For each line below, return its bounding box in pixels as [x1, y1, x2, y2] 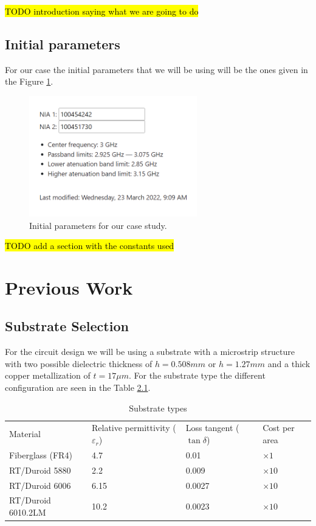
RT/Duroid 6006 [9, 479, 71, 491]
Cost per [263, 421, 295, 434]
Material [9, 427, 41, 440]
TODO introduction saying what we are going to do [5, 5, 199, 17]
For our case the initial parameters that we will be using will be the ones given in [5, 63, 308, 75]
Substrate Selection [5, 317, 129, 335]
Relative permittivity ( [91, 421, 176, 434]
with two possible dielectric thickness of [5, 357, 153, 370]
